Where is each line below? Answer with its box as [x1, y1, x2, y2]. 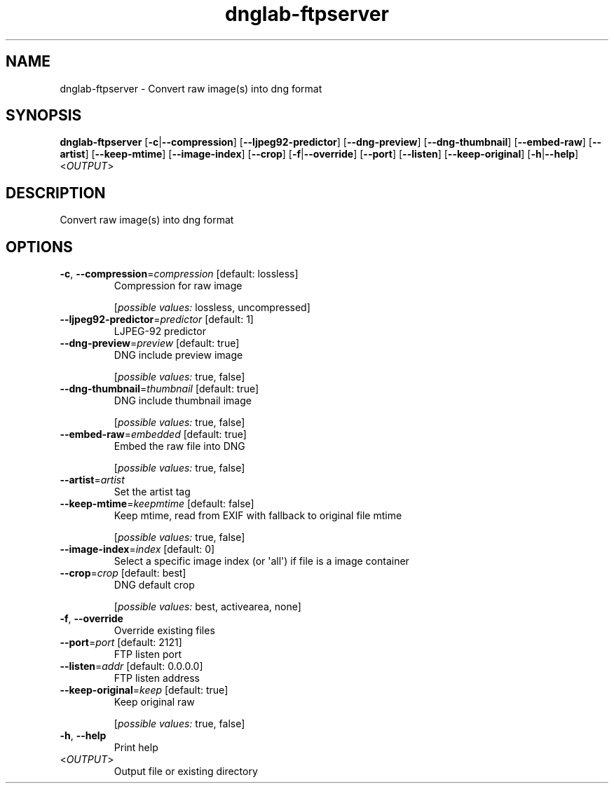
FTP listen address [114, 672, 200, 685]
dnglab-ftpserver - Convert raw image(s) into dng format [60, 82, 322, 95]
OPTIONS [6, 238, 73, 256]
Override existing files [114, 624, 215, 637]
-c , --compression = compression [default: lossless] [60, 268, 299, 280]
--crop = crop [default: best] [60, 567, 186, 579]
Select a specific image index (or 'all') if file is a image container [114, 555, 409, 568]
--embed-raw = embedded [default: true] [60, 428, 247, 441]
